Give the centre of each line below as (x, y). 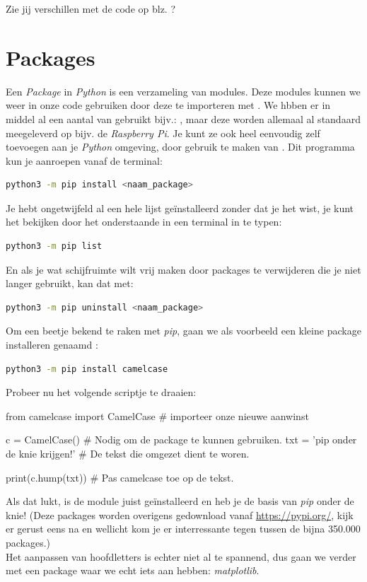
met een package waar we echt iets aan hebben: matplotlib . (133, 570)
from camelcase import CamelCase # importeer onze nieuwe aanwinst (157, 415)
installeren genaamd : (52, 345)
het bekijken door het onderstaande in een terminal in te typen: (144, 222)
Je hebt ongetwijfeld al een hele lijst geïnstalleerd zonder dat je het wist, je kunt (180, 208)
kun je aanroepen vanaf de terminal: (84, 160)
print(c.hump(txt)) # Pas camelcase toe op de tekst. (120, 477)
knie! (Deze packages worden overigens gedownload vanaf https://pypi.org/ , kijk (180, 514)
